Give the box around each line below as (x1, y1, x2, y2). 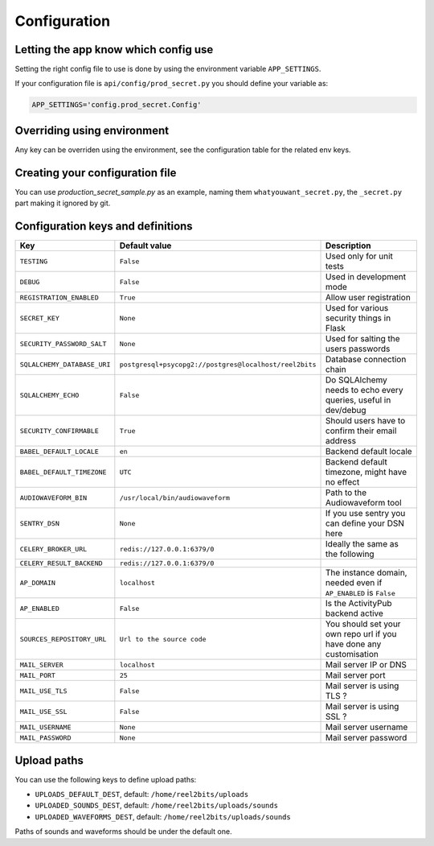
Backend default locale (325, 446, 413, 457)
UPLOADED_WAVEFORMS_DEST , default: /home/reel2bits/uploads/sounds (35, 811, 291, 821)
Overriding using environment (14, 123, 169, 137)
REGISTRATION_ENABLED (19, 293, 100, 302)
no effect (325, 477, 360, 488)
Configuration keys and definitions (14, 220, 193, 233)
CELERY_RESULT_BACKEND (19, 559, 104, 567)
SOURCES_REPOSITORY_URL (19, 634, 107, 643)
